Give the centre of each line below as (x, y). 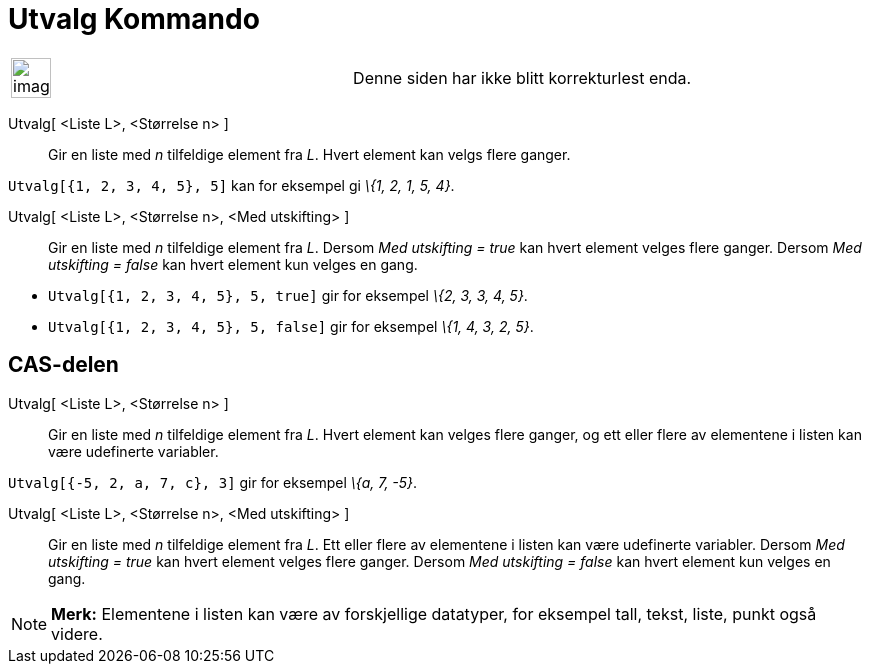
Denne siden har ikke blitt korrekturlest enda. (522, 77)
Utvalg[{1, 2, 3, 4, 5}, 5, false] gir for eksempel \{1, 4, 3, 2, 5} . (291, 326)
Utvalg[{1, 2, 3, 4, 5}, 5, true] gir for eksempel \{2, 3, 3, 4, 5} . (288, 295)
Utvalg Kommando (134, 19)
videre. (77, 633)
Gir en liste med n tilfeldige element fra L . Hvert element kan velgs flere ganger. (309, 154)
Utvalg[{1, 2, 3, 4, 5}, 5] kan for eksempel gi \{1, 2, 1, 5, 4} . (231, 185)
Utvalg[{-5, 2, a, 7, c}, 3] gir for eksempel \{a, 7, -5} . (213, 482)
